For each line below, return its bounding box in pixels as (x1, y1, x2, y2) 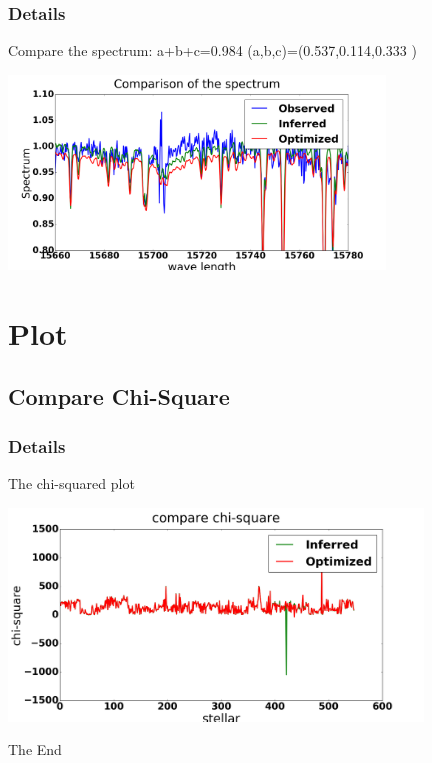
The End (8, 739, 62, 760)
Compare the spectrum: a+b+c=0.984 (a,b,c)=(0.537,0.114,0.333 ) (8, 40, 417, 61)
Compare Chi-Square (8, 381, 230, 412)
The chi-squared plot (8, 473, 135, 494)
